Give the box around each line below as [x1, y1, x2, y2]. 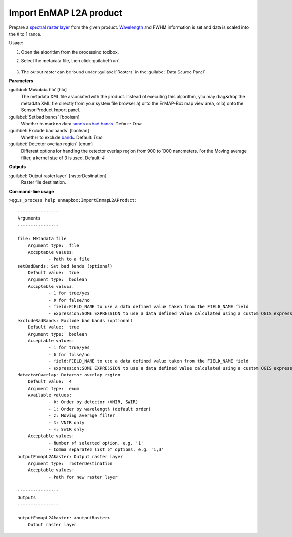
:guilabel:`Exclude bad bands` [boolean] [9, 127, 90, 133]
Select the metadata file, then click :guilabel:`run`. [21, 58, 121, 64]
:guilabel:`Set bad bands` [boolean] [9, 114, 80, 120]
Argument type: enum [27, 386, 80, 391]
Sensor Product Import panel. [21, 107, 80, 113]
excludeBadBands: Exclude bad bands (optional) [18, 318, 133, 323]
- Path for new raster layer [48, 474, 118, 480]
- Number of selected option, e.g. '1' [48, 440, 144, 446]
